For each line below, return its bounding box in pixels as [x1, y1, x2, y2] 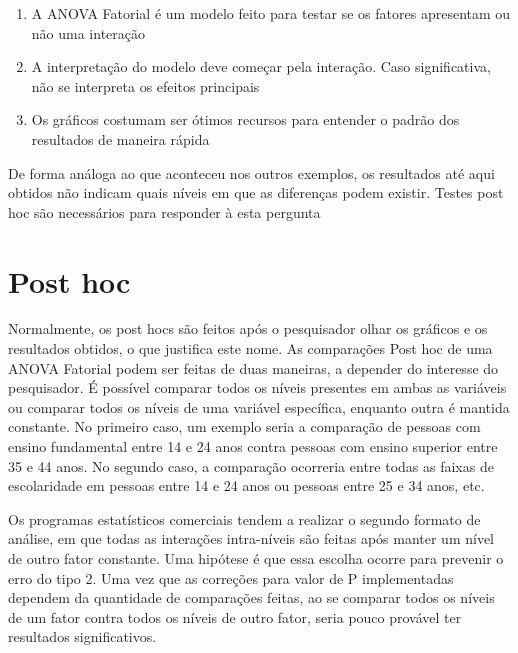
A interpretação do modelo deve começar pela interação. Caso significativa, [31, 56, 491, 77]
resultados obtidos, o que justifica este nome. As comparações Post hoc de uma [8, 338, 493, 359]
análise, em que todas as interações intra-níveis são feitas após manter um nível [8, 528, 495, 549]
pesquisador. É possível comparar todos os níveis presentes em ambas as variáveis [8, 377, 507, 398]
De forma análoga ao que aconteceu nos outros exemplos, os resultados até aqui [8, 162, 495, 183]
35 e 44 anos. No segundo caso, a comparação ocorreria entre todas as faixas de [8, 455, 494, 476]
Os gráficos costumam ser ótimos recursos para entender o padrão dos [31, 109, 460, 130]
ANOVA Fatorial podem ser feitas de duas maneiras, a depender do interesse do [8, 357, 499, 378]
